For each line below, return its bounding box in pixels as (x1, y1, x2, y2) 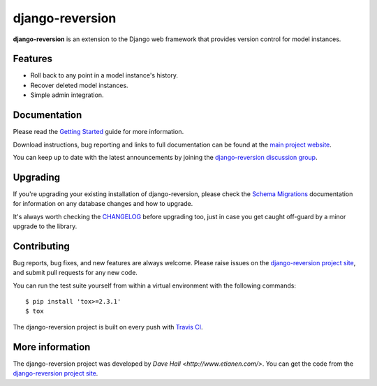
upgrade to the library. (13, 222, 77, 230)
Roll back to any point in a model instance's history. (30, 71, 178, 80)
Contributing (13, 240, 70, 252)
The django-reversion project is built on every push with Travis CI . (13, 322, 203, 331)
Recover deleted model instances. (30, 81, 128, 89)
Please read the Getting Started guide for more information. (13, 128, 184, 136)
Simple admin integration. (30, 91, 104, 99)
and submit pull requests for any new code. (13, 269, 138, 277)
